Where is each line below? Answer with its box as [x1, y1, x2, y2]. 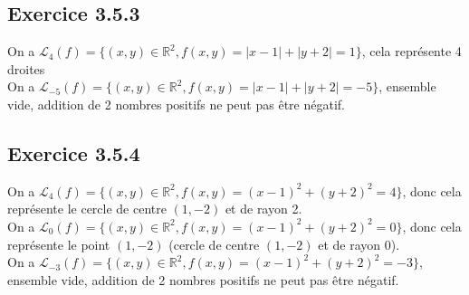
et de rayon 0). [318, 234, 400, 253]
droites [7, 59, 45, 78]
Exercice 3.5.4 [7, 138, 140, 167]
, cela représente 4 [361, 42, 462, 61]
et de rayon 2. [225, 199, 302, 218]
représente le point [7, 234, 110, 253]
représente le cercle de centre [7, 199, 167, 218]
